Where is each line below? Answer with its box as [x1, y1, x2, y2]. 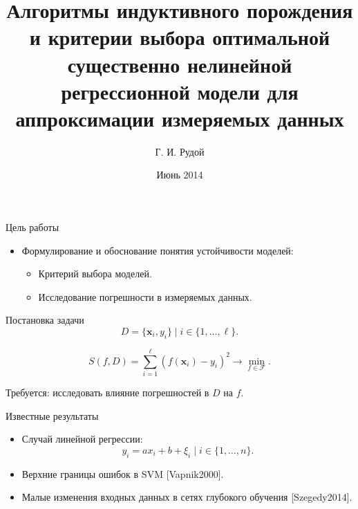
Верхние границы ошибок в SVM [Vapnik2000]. [21, 466, 224, 481]
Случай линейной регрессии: [21, 432, 143, 446]
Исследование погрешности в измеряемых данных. [38, 289, 252, 304]
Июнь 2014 [156, 167, 203, 182]
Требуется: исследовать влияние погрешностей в [6, 385, 209, 399]
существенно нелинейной [67, 50, 292, 78]
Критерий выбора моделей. [38, 266, 152, 281]
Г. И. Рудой [155, 144, 205, 158]
